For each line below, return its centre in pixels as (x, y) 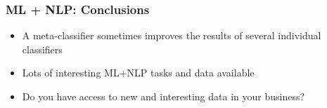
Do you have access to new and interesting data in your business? (163, 96)
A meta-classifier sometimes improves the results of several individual (172, 35)
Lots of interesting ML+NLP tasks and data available (138, 73)
